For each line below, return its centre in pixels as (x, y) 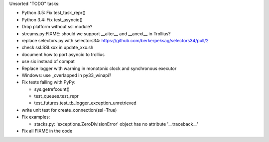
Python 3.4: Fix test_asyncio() (52, 19)
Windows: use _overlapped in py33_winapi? (67, 75)
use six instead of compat (48, 62)
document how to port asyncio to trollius (63, 54)
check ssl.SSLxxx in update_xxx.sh (58, 48)
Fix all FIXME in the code (47, 131)
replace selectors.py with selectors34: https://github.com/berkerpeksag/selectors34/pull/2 (115, 40)
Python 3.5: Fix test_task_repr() (54, 13)
